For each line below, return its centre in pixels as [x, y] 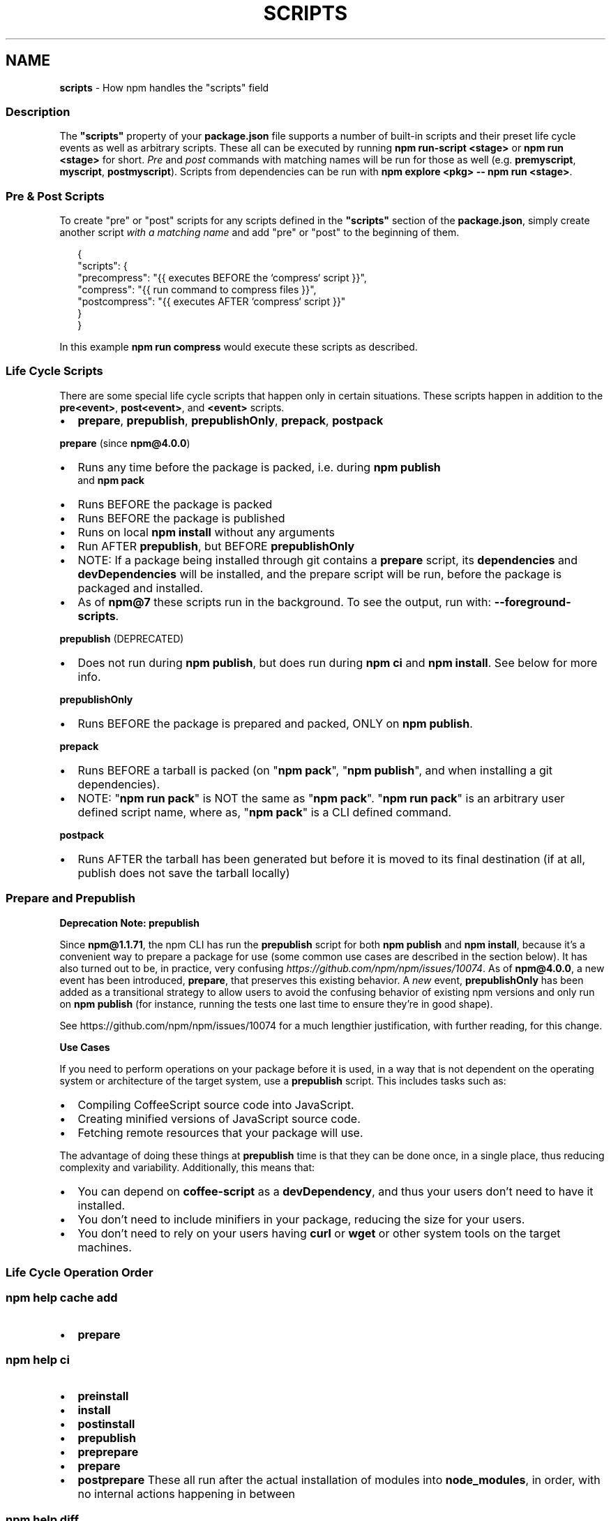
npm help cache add [62, 1298]
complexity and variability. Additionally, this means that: [187, 1167]
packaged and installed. [141, 588]
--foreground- [533, 602]
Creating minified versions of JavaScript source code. [219, 1118]
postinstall [106, 1424]
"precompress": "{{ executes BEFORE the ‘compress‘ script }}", [222, 278]
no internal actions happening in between [186, 1494]
